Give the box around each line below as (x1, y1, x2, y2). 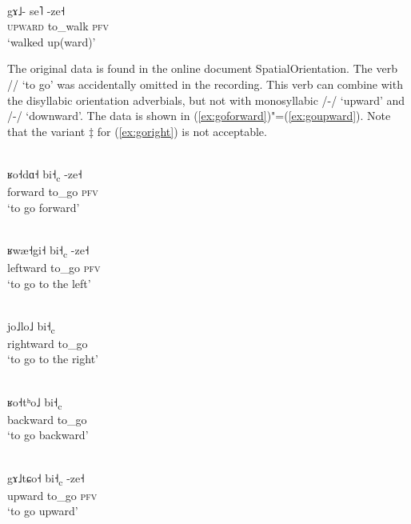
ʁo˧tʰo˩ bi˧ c (7, 393, 62, 412)
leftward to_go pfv (7, 258, 101, 275)
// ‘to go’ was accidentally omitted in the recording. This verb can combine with (7, 75, 403, 92)
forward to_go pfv (7, 183, 98, 200)
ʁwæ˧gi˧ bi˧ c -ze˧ (7, 241, 90, 260)
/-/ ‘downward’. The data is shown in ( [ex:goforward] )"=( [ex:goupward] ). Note (7, 107, 391, 124)
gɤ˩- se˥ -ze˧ (7, 2, 66, 18)
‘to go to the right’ (7, 350, 98, 367)
